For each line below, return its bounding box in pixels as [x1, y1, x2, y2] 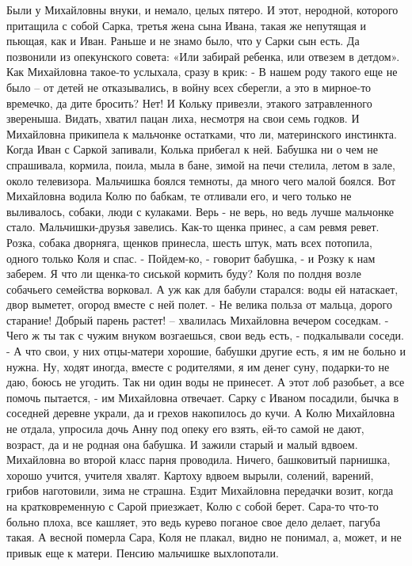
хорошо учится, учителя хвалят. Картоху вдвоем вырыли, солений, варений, [6, 466, 374, 483]
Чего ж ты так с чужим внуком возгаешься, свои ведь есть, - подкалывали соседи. [6, 327, 404, 344]
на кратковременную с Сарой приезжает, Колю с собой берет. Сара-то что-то [6, 498, 379, 514]
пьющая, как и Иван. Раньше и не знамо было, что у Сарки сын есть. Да [6, 32, 360, 49]
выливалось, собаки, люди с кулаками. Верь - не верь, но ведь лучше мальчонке [6, 203, 395, 219]
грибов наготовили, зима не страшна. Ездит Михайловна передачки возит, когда [6, 482, 394, 499]
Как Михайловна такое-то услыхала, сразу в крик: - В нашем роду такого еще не [6, 63, 398, 80]
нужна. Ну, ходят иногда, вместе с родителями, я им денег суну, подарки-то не [6, 358, 390, 374]
